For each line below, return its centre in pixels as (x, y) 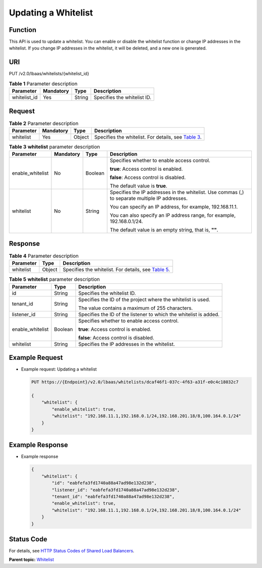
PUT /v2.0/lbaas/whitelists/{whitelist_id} (49, 74)
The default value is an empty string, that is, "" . (164, 230)
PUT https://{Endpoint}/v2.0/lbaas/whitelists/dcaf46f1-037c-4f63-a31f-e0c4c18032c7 (135, 382)
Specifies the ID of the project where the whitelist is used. (144, 299)
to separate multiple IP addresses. (149, 198)
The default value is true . (139, 186)
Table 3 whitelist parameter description (55, 147)
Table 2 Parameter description (44, 123)
